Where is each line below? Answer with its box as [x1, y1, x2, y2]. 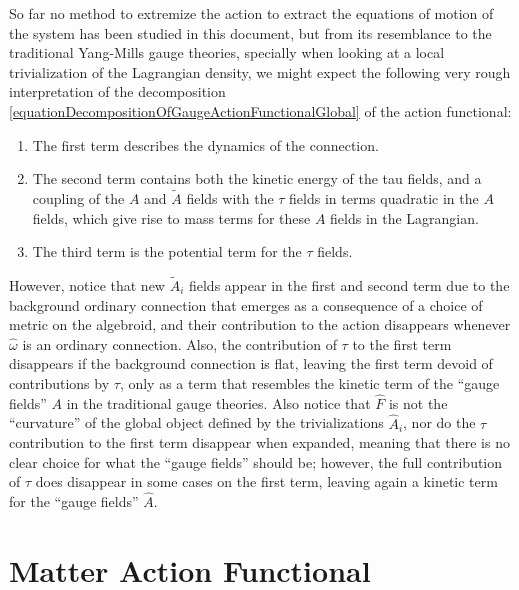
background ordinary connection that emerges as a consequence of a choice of [9, 294, 483, 315]
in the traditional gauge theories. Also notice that [66, 392, 371, 413]
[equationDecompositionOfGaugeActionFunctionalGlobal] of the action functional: [9, 100, 512, 121]
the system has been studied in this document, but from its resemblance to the [9, 22, 492, 43]
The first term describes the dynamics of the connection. [32, 134, 379, 155]
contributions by [9, 372, 110, 393]
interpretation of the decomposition [9, 81, 226, 102]
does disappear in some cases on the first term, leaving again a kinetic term [35, 471, 498, 492]
